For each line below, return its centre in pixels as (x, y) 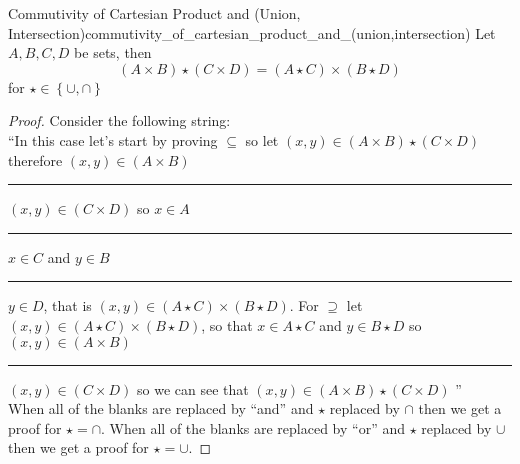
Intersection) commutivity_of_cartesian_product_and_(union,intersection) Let (252, 32)
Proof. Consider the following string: (119, 120)
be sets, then (113, 52)
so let (262, 139)
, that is (67, 305)
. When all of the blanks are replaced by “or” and (253, 427)
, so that (227, 324)
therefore (35, 159)
